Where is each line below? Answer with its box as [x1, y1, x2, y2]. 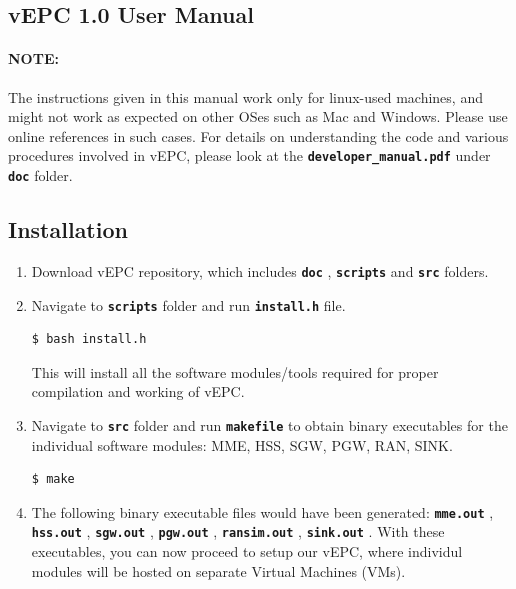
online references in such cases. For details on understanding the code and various [8, 125, 509, 146]
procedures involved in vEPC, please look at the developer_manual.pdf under [8, 145, 491, 166]
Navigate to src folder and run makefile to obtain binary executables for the [31, 414, 508, 435]
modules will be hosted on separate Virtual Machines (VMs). [31, 560, 406, 581]
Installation [8, 214, 128, 245]
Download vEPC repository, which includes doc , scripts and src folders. [31, 260, 489, 281]
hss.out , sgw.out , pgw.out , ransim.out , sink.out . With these [31, 521, 445, 542]
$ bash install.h [31, 332, 147, 347]
